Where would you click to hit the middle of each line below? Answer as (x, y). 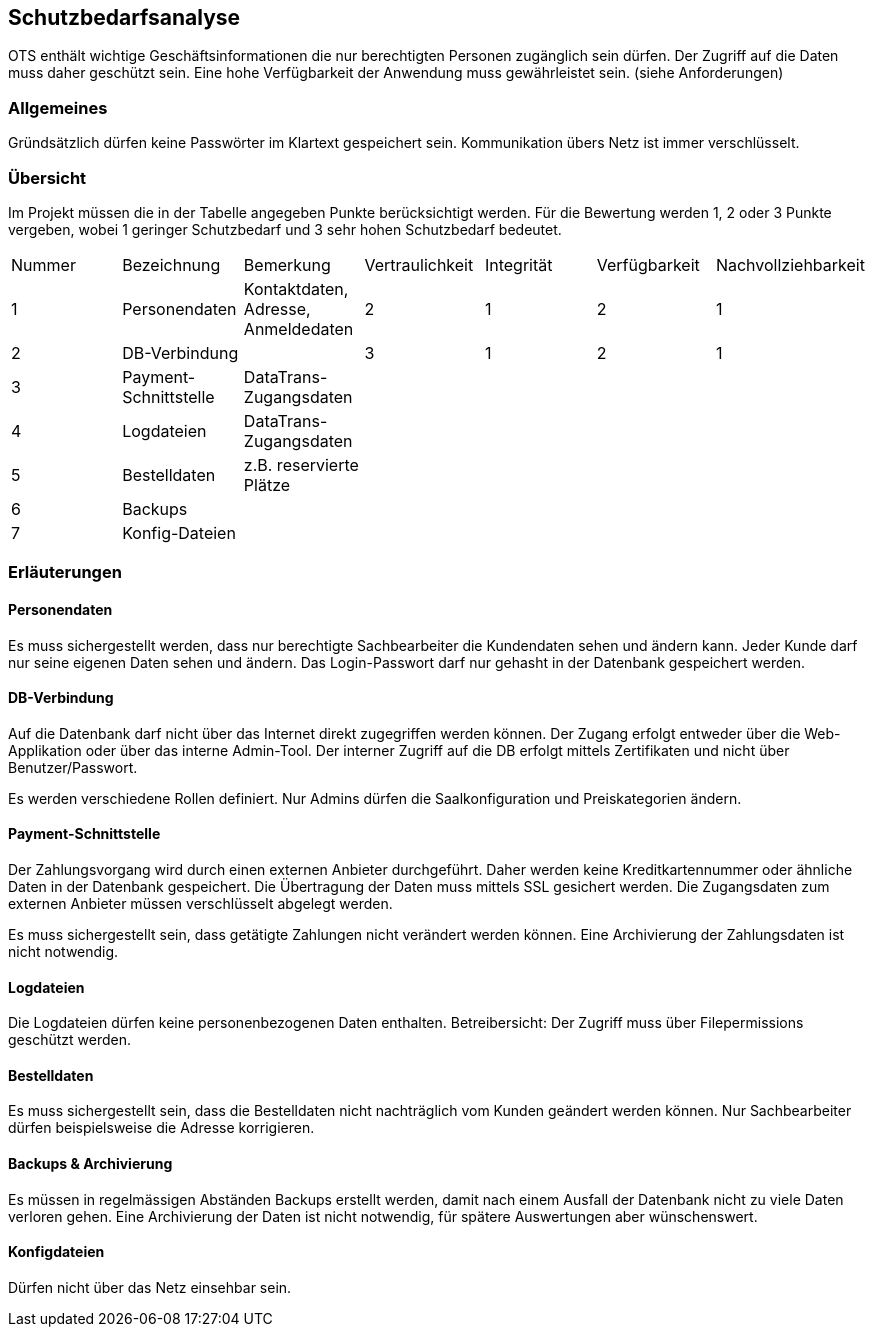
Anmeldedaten (298, 328)
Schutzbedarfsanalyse (124, 17)
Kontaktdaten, (296, 288)
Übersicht (47, 177)
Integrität (518, 264)
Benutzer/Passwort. (73, 767)
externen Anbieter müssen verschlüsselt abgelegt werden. (200, 903)
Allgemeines (58, 107)
